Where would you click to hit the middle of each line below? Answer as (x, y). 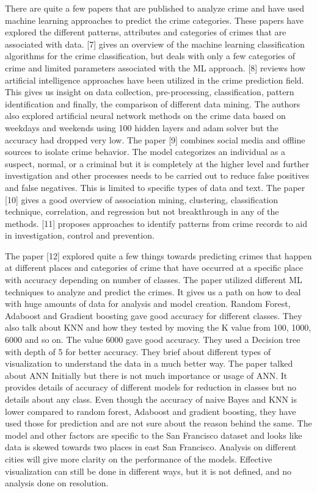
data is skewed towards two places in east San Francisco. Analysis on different (151, 447)
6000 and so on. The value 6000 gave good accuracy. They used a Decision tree (153, 340)
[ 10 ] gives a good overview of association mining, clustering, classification (142, 199)
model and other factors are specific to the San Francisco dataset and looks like (154, 435)
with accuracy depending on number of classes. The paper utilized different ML (154, 280)
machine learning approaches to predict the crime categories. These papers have (154, 20)
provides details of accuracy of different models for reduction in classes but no (151, 387)
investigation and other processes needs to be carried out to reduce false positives (157, 175)
